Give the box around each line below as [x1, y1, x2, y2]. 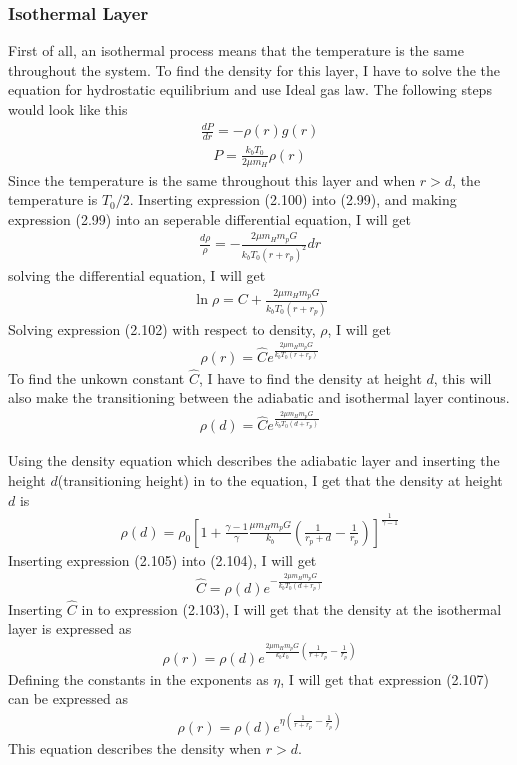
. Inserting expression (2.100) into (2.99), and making [129, 189, 457, 210]
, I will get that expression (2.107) [280, 668, 489, 689]
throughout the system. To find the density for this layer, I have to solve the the [8, 59, 501, 80]
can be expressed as [8, 688, 129, 709]
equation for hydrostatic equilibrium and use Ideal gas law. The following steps [8, 79, 492, 100]
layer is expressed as [8, 618, 132, 639]
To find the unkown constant [8, 367, 185, 388]
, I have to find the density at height [198, 367, 422, 388]
